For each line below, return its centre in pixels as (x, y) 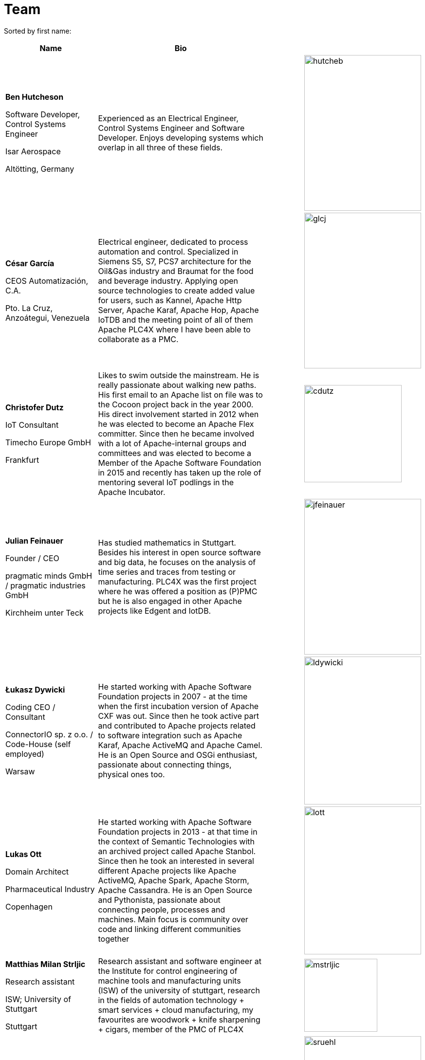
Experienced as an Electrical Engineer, (168, 118)
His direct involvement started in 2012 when (178, 414)
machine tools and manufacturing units (169, 980)
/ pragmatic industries (46, 585)
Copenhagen (29, 906)
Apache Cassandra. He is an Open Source (175, 890)
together (114, 939)
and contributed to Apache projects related (177, 725)
